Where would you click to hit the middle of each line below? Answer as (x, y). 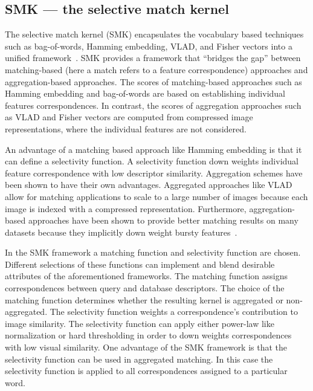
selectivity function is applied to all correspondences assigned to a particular (146, 371)
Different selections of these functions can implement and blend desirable (140, 264)
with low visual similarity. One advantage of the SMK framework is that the (146, 347)
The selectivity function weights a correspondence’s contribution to (174, 312)
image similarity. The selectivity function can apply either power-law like (140, 323)
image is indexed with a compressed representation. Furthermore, (126, 208)
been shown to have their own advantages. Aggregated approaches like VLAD (149, 185)
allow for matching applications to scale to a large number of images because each (156, 196)
